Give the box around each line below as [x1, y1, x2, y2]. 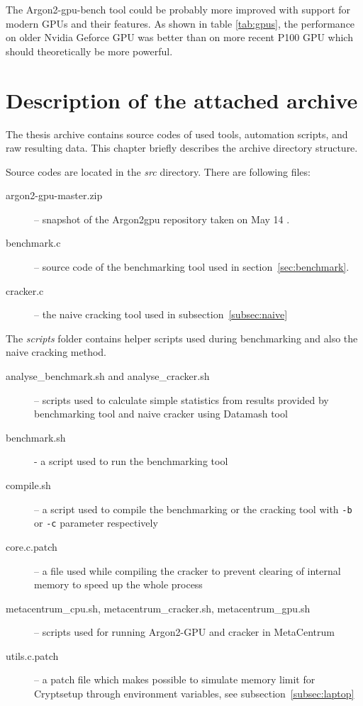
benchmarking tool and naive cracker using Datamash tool [34, 406, 288, 421]
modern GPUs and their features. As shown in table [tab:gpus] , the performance [6, 16, 355, 30]
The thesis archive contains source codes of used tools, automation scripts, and [6, 126, 348, 141]
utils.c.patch [6, 648, 59, 663]
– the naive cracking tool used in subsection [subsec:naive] [34, 307, 288, 322]
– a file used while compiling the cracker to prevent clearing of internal [34, 563, 341, 578]
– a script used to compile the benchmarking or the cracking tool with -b [34, 501, 352, 516]
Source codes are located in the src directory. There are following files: [6, 164, 311, 179]
